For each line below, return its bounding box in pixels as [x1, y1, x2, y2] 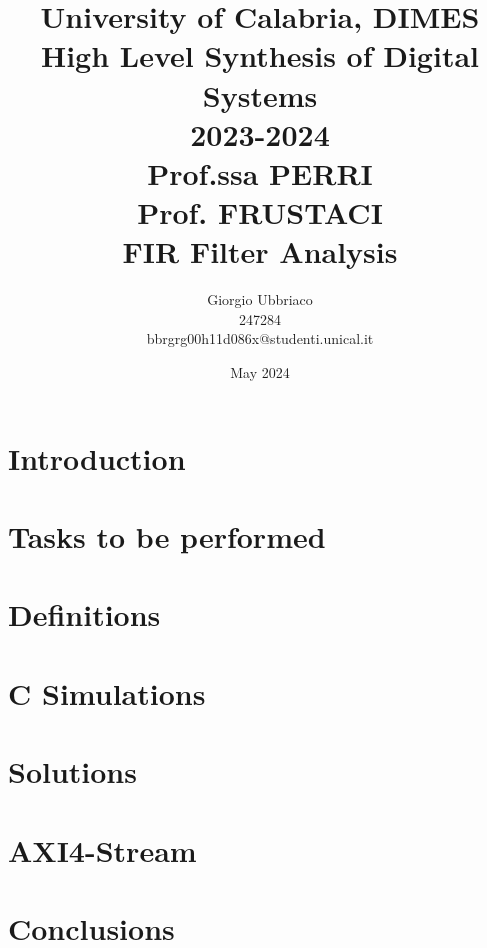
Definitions [8, 594, 161, 635]
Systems [202, 74, 318, 115]
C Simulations [8, 672, 206, 713]
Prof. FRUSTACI [137, 192, 383, 233]
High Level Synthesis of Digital [40, 35, 480, 76]
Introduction [8, 437, 186, 478]
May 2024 [230, 362, 290, 383]
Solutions [8, 751, 137, 792]
